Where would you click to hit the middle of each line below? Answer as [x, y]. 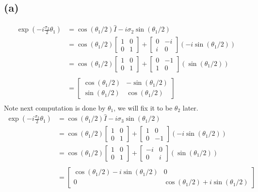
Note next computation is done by [55, 107]
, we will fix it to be [143, 107]
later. [190, 107]
